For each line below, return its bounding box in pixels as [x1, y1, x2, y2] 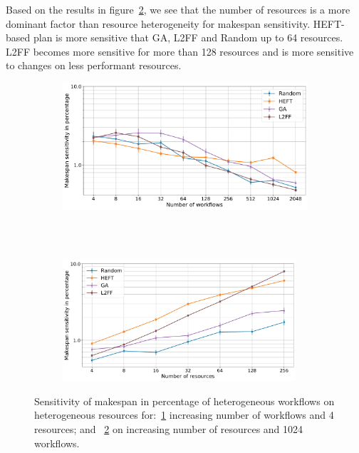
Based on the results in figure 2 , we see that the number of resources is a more [6, 2, 350, 16]
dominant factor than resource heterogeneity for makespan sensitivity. [6, 16, 311, 31]
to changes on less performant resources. [6, 58, 182, 73]
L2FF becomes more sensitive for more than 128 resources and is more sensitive [6, 44, 354, 58]
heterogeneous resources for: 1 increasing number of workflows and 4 [34, 407, 334, 422]
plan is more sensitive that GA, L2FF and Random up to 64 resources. [33, 30, 343, 45]
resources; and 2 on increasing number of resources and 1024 [34, 422, 303, 437]
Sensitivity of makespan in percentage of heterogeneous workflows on [34, 393, 335, 408]
